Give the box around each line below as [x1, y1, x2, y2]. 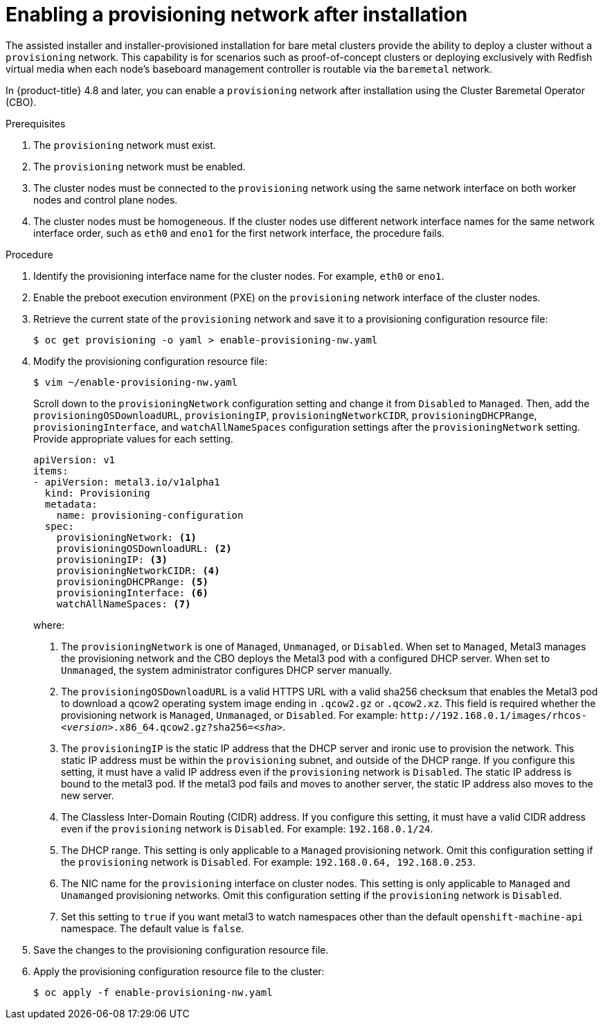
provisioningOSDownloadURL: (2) [56, 542, 232, 554]
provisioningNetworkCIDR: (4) [56, 564, 220, 576]
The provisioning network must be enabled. [33, 160, 246, 172]
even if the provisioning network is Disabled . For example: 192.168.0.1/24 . [61, 822, 433, 835]
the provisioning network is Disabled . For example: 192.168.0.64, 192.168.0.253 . [61, 855, 476, 868]
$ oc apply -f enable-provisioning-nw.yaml [33, 986, 273, 998]
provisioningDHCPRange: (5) [56, 576, 208, 587]
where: [33, 618, 65, 631]
